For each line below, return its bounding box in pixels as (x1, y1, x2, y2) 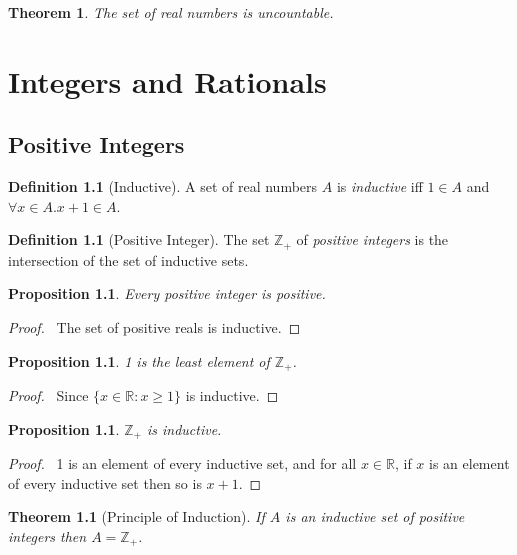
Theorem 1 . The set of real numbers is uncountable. (8, 2, 334, 22)
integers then (8, 525, 87, 546)
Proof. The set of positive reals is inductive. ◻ (8, 317, 301, 337)
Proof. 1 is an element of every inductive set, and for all (8, 453, 357, 474)
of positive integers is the (296, 229, 449, 250)
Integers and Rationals (8, 60, 327, 101)
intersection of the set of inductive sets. (8, 249, 249, 270)
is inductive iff (336, 176, 423, 197)
